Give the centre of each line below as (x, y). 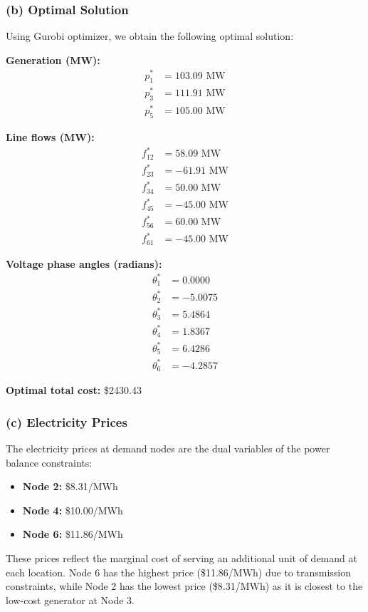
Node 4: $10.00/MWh (73, 510)
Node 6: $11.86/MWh (73, 534)
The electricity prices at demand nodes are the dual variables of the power (168, 448)
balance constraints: (49, 462)
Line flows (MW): (50, 137)
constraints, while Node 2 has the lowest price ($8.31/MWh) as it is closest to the (184, 586)
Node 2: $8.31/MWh (70, 486)
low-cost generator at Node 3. (70, 600)
